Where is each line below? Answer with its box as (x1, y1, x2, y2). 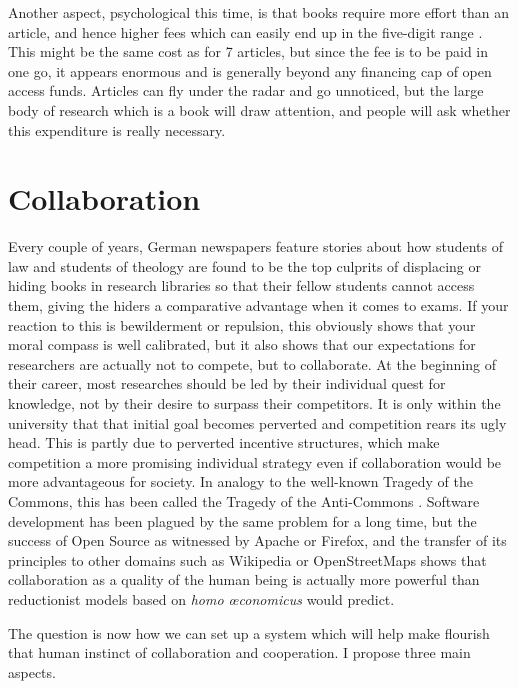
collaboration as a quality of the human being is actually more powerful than (8, 569, 480, 590)
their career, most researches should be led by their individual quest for (8, 373, 446, 394)
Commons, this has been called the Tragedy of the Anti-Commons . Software (8, 491, 480, 511)
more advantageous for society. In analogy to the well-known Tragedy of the (8, 471, 473, 492)
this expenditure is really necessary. (8, 119, 226, 140)
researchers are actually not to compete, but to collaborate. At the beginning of (8, 353, 497, 374)
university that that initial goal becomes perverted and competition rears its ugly (8, 412, 507, 433)
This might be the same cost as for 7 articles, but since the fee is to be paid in (8, 41, 489, 62)
